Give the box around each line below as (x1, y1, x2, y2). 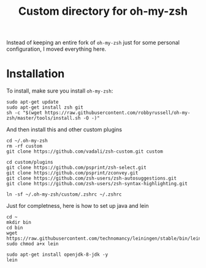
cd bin (6, 225, 23, 231)
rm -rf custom (6, 143, 43, 150)
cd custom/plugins (6, 159, 53, 166)
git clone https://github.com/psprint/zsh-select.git (6, 164, 147, 171)
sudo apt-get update (6, 99, 59, 105)
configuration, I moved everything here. (6, 45, 107, 53)
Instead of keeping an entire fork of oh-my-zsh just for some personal (6, 39, 180, 47)
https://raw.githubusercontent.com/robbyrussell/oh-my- (45, 110, 191, 116)
